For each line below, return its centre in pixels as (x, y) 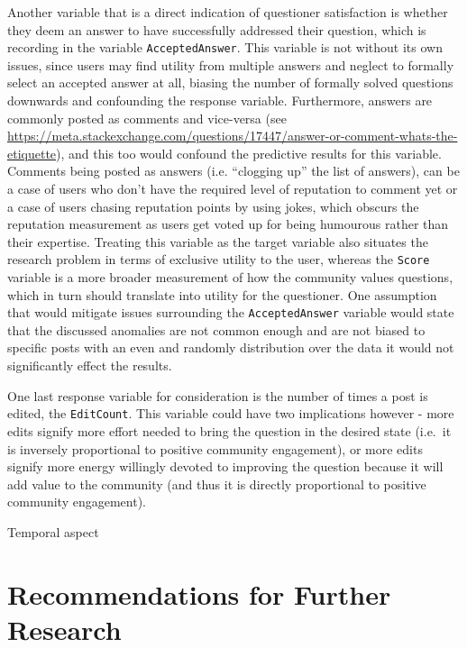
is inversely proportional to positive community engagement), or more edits (215, 448)
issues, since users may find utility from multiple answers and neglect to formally (231, 64)
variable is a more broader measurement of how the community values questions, (230, 277)
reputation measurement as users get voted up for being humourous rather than (228, 224)
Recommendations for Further (199, 593)
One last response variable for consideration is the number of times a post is (218, 395)
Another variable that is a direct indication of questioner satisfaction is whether (228, 12)
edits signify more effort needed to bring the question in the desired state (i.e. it (229, 430)
